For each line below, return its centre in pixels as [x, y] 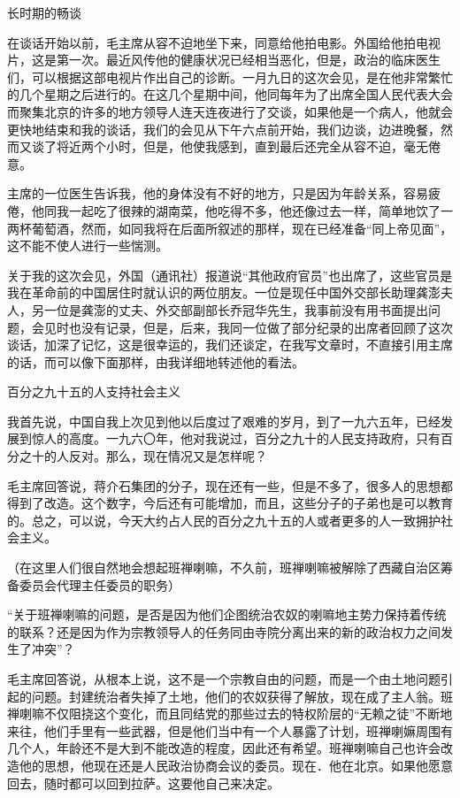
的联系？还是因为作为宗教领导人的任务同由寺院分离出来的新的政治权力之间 [224, 631]
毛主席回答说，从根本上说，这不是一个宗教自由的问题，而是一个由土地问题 [224, 679]
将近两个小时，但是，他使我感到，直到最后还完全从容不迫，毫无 [242, 146]
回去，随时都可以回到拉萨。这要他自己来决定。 [143, 783]
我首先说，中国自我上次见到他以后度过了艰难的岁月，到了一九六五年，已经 [224, 421]
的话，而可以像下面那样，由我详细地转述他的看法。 [156, 361]
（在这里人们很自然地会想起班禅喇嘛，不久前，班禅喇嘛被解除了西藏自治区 [224, 568]
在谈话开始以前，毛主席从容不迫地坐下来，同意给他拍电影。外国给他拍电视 [224, 42]
